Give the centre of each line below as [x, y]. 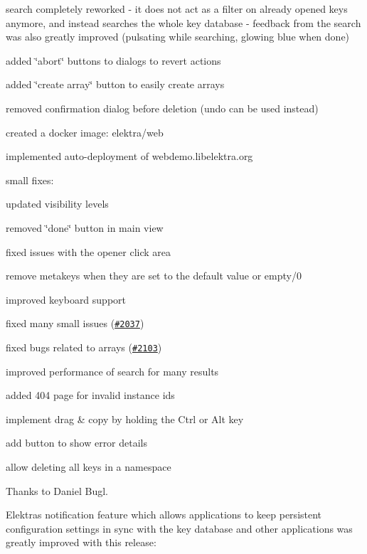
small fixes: [30, 180]
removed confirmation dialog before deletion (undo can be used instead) [162, 108]
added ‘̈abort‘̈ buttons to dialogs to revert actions [113, 60]
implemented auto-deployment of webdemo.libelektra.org [129, 156]
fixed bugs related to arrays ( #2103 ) [84, 347]
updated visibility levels [57, 204]
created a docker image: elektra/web [85, 132]
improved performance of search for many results [112, 371]
